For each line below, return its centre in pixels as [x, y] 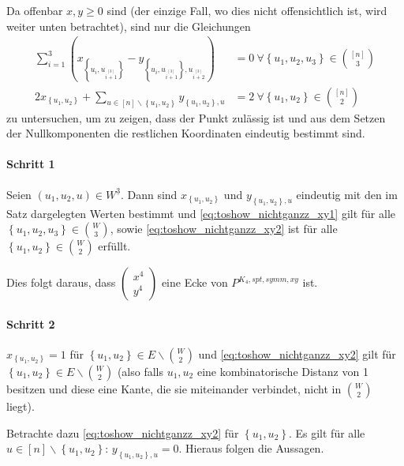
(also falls [140, 371]
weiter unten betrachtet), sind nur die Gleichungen [129, 26]
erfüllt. [114, 246]
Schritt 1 [31, 164]
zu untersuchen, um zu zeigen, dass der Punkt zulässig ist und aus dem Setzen [196, 117]
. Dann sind [149, 194]
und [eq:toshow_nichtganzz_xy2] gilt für [297, 353]
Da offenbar [35, 10]
